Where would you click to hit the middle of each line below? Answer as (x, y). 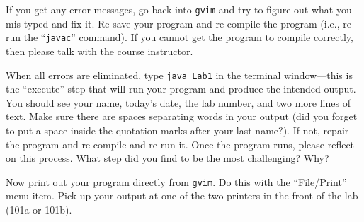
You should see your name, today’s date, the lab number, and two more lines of (178, 102)
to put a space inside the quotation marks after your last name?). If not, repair (177, 130)
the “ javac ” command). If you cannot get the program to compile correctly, (188, 37)
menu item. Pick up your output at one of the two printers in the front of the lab (182, 195)
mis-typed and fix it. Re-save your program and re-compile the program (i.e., (173, 23)
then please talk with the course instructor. (99, 51)
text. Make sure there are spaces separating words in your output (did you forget (182, 116)
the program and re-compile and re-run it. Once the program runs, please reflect (180, 144)
